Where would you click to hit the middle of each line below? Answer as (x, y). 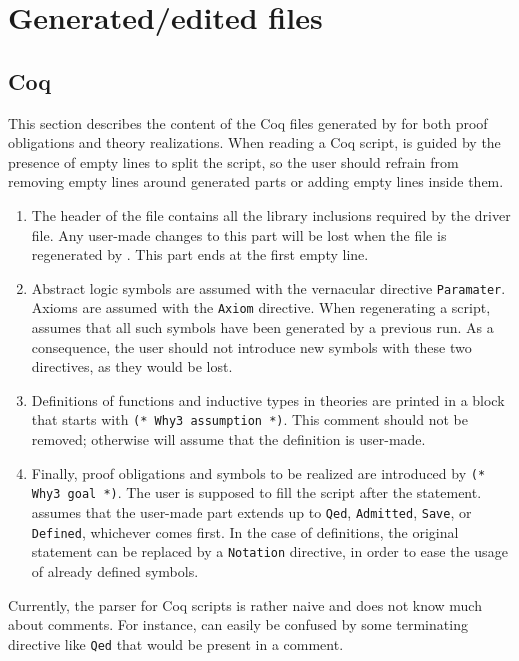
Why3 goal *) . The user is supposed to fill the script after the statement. (256, 492)
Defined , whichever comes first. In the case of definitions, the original (245, 531)
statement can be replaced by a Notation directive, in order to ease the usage (269, 551)
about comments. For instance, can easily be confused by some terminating (238, 624)
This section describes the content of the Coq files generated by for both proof (248, 122)
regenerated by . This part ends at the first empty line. (200, 254)
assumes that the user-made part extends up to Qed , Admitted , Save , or (251, 511)
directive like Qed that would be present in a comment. (176, 643)
